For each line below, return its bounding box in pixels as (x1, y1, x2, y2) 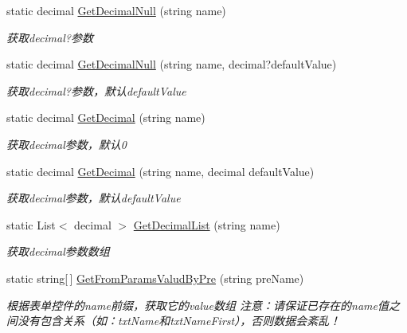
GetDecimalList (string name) (133, 216, 280, 233)
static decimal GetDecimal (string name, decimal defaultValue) (6, 163, 315, 179)
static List (6, 216, 56, 233)
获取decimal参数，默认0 (6, 135, 127, 152)
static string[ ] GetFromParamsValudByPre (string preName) (6, 269, 304, 286)
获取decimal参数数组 (6, 243, 110, 260)
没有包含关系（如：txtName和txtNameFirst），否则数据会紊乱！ (17, 312, 341, 329)
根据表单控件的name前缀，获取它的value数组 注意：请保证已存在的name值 (6, 296, 389, 313)
